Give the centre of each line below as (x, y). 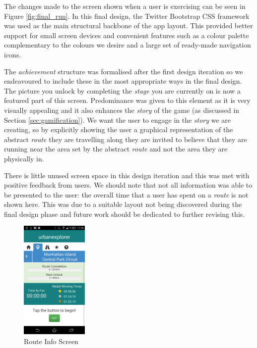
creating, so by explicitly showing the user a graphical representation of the (119, 129)
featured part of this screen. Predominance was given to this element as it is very (127, 100)
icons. (13, 54)
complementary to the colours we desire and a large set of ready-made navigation (128, 45)
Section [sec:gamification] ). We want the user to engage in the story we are (118, 120)
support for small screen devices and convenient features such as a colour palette (127, 35)
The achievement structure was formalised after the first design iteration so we (124, 71)
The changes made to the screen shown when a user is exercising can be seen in (125, 6)
